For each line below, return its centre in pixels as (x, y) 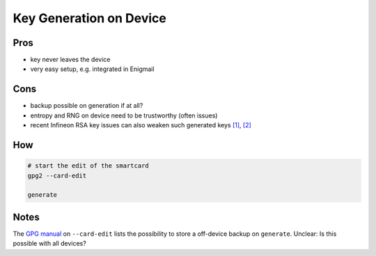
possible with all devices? (49, 243)
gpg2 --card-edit (57, 175)
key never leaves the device (70, 60)
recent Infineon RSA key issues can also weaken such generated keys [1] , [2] (141, 125)
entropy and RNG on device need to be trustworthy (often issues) (124, 115)
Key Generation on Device (90, 18)
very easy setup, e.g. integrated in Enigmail (92, 69)
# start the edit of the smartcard (88, 166)
